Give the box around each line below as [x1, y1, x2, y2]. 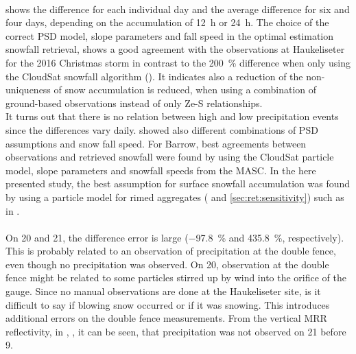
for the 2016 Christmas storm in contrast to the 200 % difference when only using [5, 55, 351, 69]
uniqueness [5, 82, 51, 97]
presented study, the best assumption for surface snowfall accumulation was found [5, 176, 351, 191]
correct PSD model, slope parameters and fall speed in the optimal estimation [5, 28, 334, 43]
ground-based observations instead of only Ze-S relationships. [5, 95, 263, 110]
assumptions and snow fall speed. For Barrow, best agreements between [5, 136, 307, 150]
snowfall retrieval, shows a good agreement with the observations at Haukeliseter [5, 42, 345, 56]
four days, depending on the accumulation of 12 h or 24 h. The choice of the [5, 15, 329, 29]
